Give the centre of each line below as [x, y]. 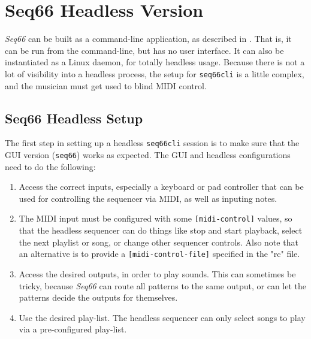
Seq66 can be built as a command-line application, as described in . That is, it [148, 39]
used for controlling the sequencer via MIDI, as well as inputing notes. [148, 198]
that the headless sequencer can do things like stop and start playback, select [161, 230]
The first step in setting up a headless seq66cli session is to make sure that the [152, 143]
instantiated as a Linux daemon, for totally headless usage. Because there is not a [155, 62]
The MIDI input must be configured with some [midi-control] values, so [155, 218]
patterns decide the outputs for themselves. [98, 297]
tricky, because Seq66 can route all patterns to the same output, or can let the [163, 285]
